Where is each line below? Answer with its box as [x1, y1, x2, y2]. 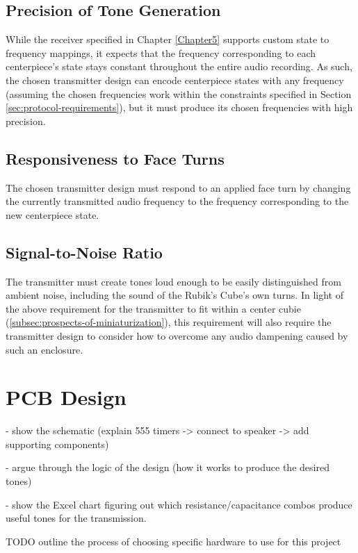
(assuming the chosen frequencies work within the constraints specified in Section [6, 86, 352, 101]
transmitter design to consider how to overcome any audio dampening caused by [6, 328, 348, 342]
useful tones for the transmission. [6, 511, 147, 525]
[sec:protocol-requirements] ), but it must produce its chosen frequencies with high [6, 100, 353, 115]
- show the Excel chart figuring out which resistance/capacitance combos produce [6, 497, 352, 511]
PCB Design [6, 383, 127, 411]
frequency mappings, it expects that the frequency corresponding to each [6, 45, 316, 60]
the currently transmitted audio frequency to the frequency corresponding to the [6, 194, 349, 208]
